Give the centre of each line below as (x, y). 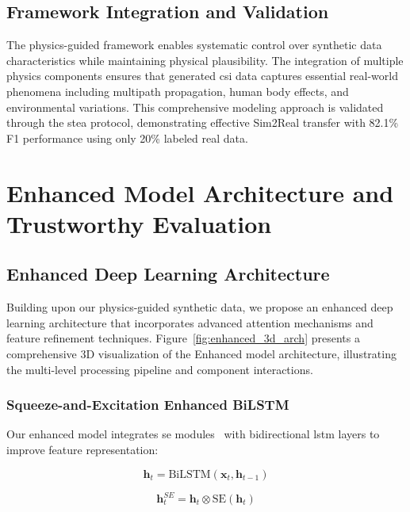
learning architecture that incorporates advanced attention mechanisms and (190, 322)
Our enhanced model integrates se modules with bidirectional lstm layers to (193, 434)
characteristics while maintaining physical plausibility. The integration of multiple (205, 60)
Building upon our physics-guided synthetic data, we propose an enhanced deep (200, 307)
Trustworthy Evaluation (139, 223)
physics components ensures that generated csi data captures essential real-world (202, 76)
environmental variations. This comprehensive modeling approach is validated (195, 107)
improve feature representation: (82, 449)
